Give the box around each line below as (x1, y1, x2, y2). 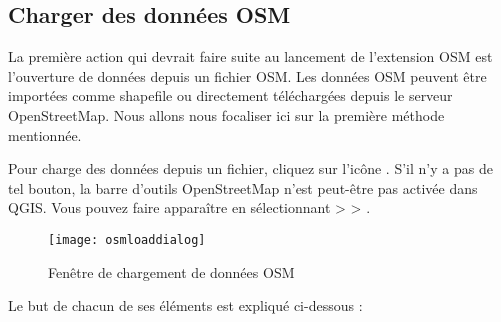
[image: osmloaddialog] (48, 232, 206, 247)
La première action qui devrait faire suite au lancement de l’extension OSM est (8, 46, 493, 67)
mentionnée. (8, 124, 82, 145)
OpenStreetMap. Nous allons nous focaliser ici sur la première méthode (8, 104, 445, 125)
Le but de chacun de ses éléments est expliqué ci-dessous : (8, 295, 363, 316)
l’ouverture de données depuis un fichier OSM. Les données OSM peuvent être (8, 65, 487, 86)
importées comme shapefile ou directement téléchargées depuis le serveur (8, 85, 453, 106)
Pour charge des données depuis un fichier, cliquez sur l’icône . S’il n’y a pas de (8, 158, 493, 179)
